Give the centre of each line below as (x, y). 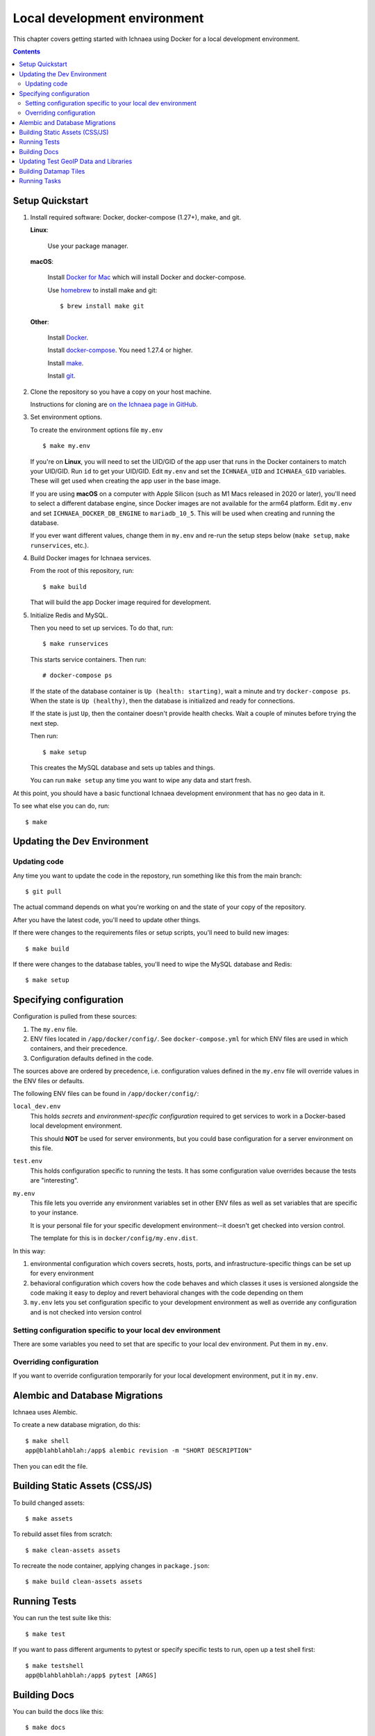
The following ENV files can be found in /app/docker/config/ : (106, 1094)
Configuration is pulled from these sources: (75, 1017)
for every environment (62, 1274)
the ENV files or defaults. (49, 1080)
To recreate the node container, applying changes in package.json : (111, 1566)
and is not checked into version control (86, 1312)
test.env (28, 1161)
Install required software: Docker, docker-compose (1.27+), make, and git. (136, 217)
